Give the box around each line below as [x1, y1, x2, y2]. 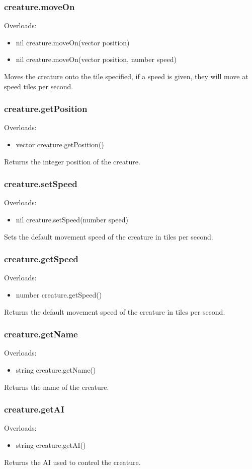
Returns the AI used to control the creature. [4, 456, 141, 467]
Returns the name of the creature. [4, 381, 109, 392]
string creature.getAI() [16, 440, 86, 450]
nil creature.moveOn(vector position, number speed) [16, 54, 177, 65]
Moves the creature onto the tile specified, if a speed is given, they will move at [4, 71, 248, 81]
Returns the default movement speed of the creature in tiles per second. [4, 306, 225, 317]
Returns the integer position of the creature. [4, 156, 140, 166]
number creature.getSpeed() [16, 289, 102, 300]
